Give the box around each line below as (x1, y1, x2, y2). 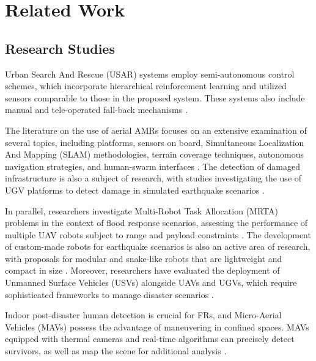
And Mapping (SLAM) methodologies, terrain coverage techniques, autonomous (5, 148, 304, 161)
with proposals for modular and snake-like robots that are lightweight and (5, 252, 282, 264)
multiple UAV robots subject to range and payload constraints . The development (5, 228, 311, 241)
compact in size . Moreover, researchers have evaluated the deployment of (5, 264, 280, 277)
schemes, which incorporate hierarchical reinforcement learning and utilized (5, 79, 287, 92)
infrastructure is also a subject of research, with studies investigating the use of (5, 172, 302, 184)
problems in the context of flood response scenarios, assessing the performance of (5, 216, 308, 229)
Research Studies (5, 38, 115, 57)
